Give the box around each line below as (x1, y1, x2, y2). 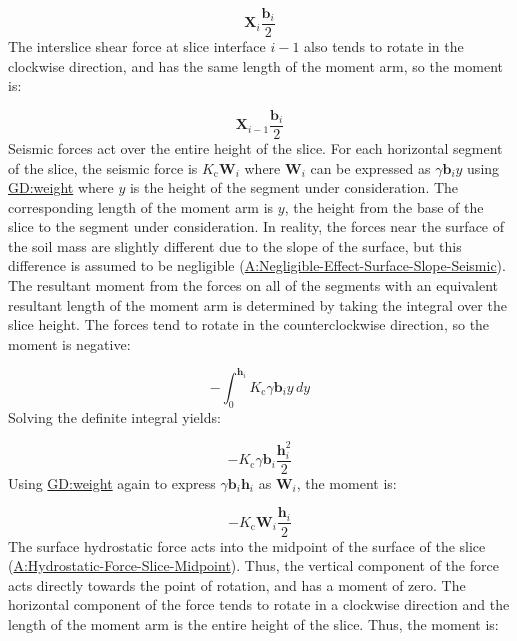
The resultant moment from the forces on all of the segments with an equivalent (8, 275, 498, 296)
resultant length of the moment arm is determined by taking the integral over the (8, 294, 507, 315)
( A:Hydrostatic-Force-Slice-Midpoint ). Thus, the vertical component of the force (8, 555, 499, 576)
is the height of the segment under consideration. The (129, 177, 459, 198)
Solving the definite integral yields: (8, 406, 221, 427)
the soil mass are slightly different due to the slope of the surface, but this (8, 235, 462, 256)
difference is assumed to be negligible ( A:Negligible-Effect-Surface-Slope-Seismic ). (8, 255, 506, 276)
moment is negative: (8, 333, 131, 354)
